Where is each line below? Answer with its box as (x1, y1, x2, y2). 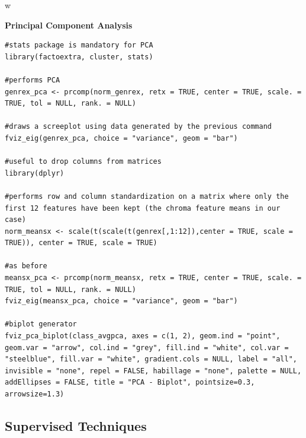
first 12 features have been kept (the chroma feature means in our (5, 204, 281, 212)
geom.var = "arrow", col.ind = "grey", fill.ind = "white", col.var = (5, 343, 289, 352)
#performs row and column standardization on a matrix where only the (5, 192, 289, 201)
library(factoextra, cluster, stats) (5, 52, 153, 61)
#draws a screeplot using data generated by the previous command (5, 122, 272, 131)
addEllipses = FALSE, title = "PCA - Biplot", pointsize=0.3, (5, 378, 255, 387)
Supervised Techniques (5, 416, 147, 434)
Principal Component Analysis (5, 18, 133, 31)
